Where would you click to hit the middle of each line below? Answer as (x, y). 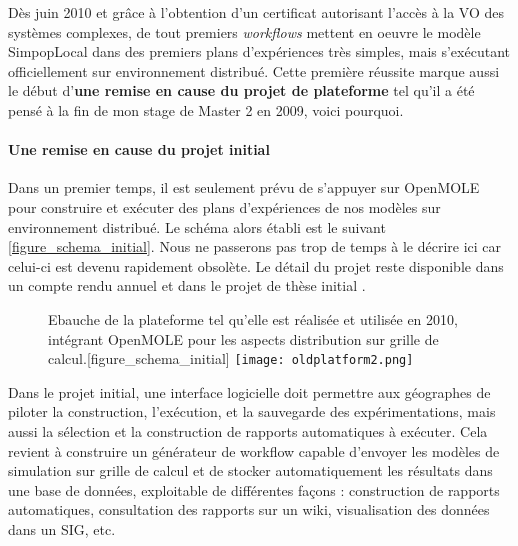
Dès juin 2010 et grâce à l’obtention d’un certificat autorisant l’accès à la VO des (256, 12)
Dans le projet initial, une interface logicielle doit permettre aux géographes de (249, 391)
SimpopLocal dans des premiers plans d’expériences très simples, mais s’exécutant (259, 51)
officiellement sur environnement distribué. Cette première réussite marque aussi (254, 70)
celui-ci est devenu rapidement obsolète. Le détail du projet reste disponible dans (256, 265)
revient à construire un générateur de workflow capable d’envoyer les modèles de (254, 450)
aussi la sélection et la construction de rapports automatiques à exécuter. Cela (248, 430)
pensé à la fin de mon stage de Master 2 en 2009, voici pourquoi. (206, 109)
